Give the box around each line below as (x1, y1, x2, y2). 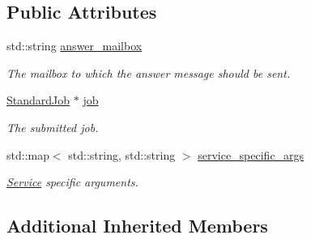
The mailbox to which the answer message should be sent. (6, 64, 291, 81)
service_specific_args (198, 146, 305, 163)
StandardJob (6, 92, 70, 109)
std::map (6, 146, 49, 163)
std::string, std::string (68, 146, 176, 163)
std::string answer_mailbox (6, 37, 143, 54)
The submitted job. (6, 118, 99, 135)
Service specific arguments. (6, 173, 138, 190)
